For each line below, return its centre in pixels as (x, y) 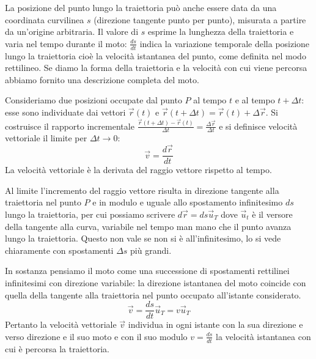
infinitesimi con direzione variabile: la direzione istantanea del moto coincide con (156, 282)
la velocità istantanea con (263, 336)
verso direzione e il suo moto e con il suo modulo (96, 336)
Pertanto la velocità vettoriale (61, 324)
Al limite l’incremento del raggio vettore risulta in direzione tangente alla (142, 190)
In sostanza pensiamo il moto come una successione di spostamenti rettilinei (147, 271)
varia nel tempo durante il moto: (66, 43)
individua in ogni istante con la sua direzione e (215, 324)
